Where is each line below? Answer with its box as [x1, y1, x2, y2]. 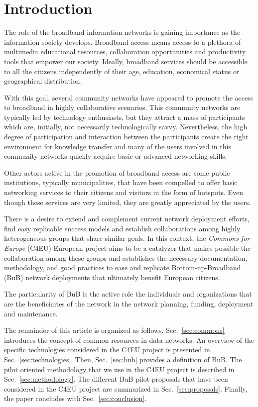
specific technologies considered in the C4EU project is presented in [4, 344, 210, 355]
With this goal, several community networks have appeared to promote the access [4, 92, 254, 102]
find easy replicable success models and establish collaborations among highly [4, 223, 241, 233]
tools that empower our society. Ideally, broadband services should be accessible [4, 56, 248, 66]
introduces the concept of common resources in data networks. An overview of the [4, 334, 255, 345]
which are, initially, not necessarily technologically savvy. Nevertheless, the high [4, 121, 248, 132]
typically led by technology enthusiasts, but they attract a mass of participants [4, 111, 245, 122]
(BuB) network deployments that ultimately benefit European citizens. [4, 272, 220, 282]
